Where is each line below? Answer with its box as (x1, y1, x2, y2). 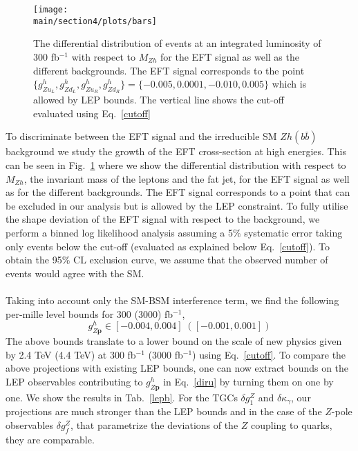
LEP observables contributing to (6, 374, 143, 388)
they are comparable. (6, 432, 95, 446)
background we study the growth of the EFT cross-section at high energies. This (6, 144, 346, 159)
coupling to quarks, (251, 418, 332, 432)
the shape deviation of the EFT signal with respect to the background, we (6, 212, 320, 226)
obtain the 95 (6, 252, 62, 267)
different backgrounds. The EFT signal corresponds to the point (33, 63, 305, 77)
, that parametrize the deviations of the (70, 418, 238, 432)
